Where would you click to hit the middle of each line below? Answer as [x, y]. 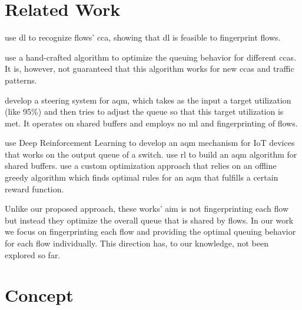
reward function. [34, 189]
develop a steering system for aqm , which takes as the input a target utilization [148, 100]
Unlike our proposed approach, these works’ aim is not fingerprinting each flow [147, 209]
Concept [39, 295]
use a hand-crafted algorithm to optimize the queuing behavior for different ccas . [151, 57]
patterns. [21, 80]
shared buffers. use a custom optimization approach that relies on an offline [141, 166]
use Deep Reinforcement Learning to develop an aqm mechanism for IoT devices [150, 143]
